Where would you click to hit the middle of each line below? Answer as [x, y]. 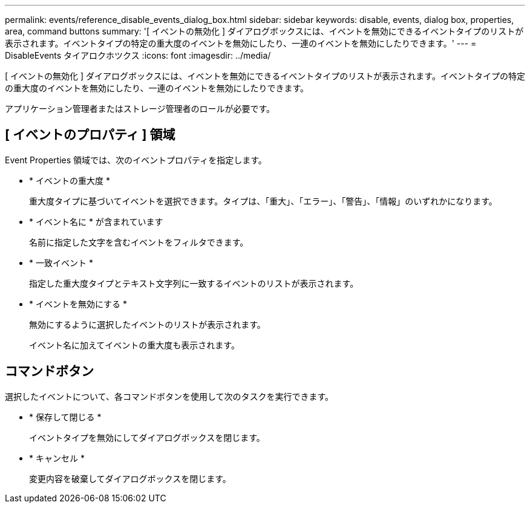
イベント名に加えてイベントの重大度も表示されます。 [134, 345]
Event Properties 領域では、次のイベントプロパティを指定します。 [136, 160]
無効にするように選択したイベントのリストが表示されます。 [147, 324]
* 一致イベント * [61, 262]
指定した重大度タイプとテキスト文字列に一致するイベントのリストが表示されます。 [194, 283]
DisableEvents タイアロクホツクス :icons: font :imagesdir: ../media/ [138, 55]
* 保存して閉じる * [65, 417]
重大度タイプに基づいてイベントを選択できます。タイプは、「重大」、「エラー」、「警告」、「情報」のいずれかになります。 [263, 201]
